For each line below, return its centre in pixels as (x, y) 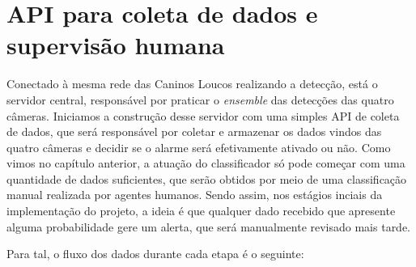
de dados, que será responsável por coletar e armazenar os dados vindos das (194, 131)
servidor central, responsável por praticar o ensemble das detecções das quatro (200, 99)
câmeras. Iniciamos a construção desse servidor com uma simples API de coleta (203, 115)
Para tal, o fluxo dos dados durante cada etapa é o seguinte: (155, 254)
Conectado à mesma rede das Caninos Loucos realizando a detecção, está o (192, 84)
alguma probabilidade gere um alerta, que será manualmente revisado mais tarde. (209, 226)
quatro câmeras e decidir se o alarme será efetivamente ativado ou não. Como (199, 147)
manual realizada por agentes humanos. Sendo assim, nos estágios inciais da (195, 195)
